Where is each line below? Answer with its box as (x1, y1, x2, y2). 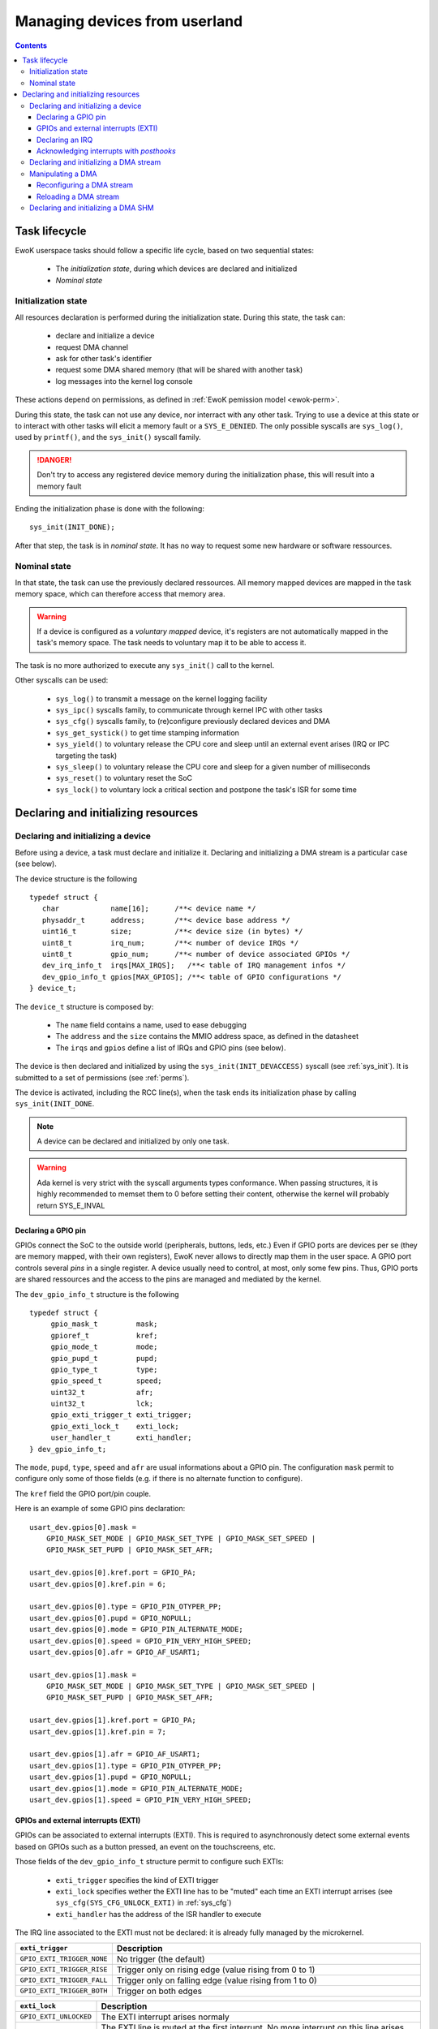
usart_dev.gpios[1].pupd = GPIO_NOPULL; (29, 1773, 192, 1781)
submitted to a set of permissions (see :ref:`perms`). (15, 1072, 190, 1083)
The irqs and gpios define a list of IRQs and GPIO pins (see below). (55, 1043, 286, 1053)
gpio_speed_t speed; (50, 1376, 162, 1385)
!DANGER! (36, 454, 72, 464)
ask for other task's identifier (55, 354, 152, 364)
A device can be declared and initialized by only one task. (36, 1136, 230, 1146)
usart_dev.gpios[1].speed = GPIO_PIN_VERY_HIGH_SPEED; (29, 1794, 252, 1804)
